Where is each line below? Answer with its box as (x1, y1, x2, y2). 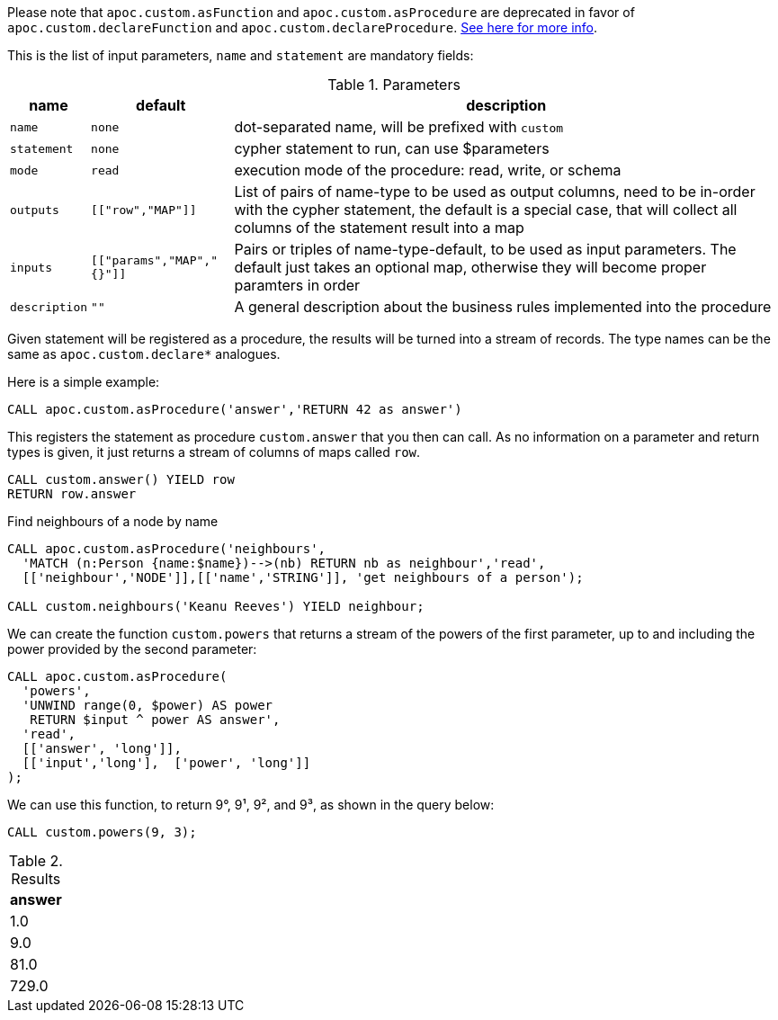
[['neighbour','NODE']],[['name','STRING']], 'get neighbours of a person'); (22, 570, 584, 585)
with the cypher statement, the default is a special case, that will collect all (234, 201, 738, 219)
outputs (10, 202, 59, 217)
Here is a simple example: (7, 374, 160, 389)
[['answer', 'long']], (22, 741, 182, 756)
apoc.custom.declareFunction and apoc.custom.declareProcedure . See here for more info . (7, 20, 598, 35)
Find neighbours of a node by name (7, 514, 219, 529)
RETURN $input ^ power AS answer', (30, 712, 281, 727)
